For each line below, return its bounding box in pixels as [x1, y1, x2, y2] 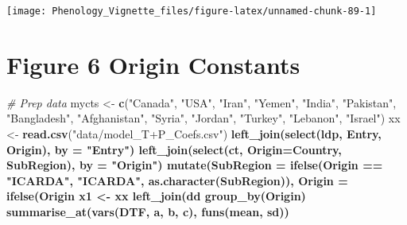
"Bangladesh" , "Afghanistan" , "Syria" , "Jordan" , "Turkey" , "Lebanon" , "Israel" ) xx [6, 110, 401, 126]
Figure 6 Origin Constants [6, 48, 300, 80]
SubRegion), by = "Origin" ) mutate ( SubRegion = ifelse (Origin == [6, 157, 383, 173]
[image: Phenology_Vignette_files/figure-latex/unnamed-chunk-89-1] [6, 6, 377, 17]
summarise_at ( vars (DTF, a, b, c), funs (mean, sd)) [6, 203, 289, 219]
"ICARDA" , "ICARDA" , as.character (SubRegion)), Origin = [6, 172, 348, 188]
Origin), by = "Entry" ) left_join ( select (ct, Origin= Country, [6, 141, 342, 157]
